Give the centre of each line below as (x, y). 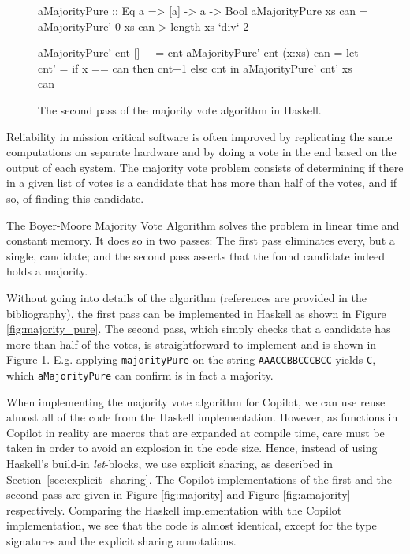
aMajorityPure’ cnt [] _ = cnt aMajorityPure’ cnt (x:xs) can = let (198, 52)
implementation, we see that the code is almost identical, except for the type (192, 525)
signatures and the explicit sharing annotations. (121, 540)
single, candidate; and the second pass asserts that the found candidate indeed (196, 255)
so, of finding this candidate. (75, 198)
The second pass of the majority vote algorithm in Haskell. (180, 109)
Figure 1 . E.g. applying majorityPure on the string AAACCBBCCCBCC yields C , (191, 359)
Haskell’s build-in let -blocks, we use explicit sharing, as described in (170, 463)
